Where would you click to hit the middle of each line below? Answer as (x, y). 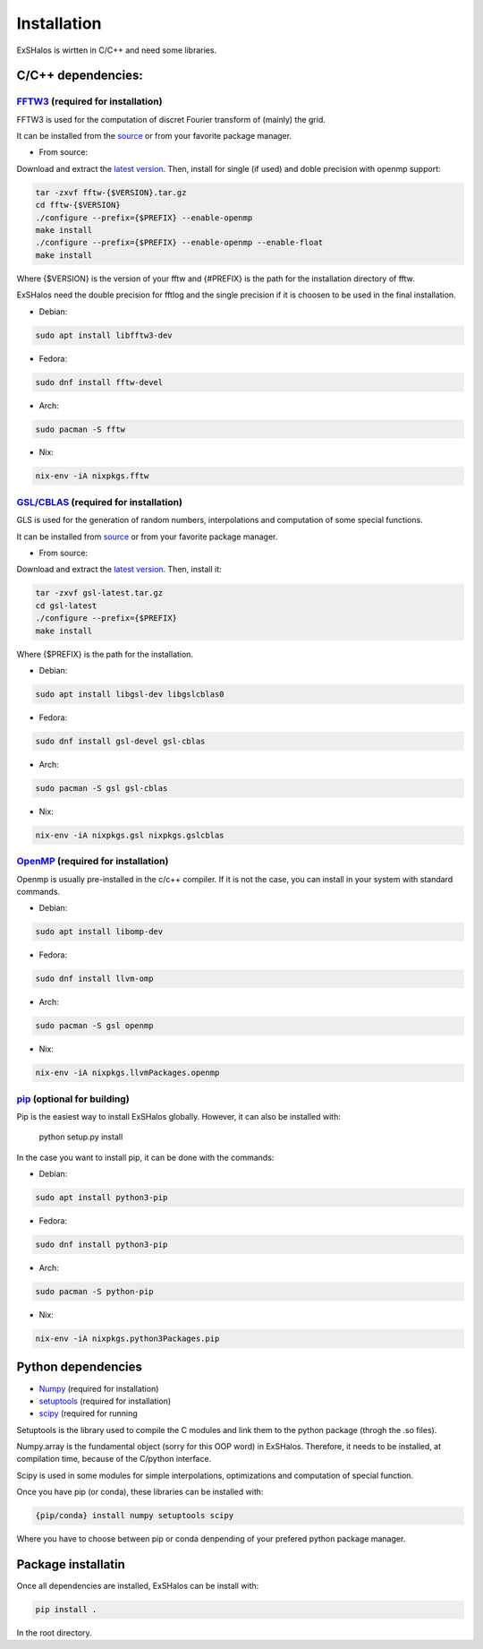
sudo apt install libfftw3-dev (104, 335)
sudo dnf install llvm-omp (94, 979)
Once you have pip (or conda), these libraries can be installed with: (140, 1492)
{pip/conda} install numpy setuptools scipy (135, 1516)
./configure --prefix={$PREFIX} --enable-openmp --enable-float (179, 243)
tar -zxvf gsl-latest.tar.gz (99, 593)
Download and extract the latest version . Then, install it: (119, 570)
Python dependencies (80, 1367)
